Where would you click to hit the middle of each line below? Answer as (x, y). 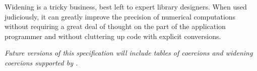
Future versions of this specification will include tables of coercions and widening (129, 53)
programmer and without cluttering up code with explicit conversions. (113, 36)
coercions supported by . (41, 62)
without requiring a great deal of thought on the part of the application (115, 26)
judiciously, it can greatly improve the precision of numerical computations (120, 16)
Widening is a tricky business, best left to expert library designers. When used (126, 6)
